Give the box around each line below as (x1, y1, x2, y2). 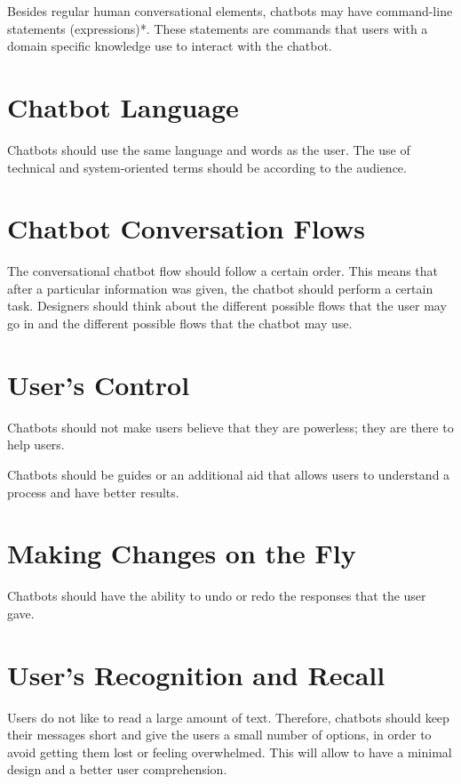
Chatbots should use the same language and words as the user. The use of (7, 140, 410, 158)
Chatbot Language (7, 88, 239, 125)
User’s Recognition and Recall (7, 656, 385, 692)
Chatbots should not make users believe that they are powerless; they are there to (7, 417, 454, 436)
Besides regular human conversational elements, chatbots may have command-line (7, 2, 453, 20)
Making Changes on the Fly (7, 535, 356, 571)
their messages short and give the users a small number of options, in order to (7, 725, 432, 744)
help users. (7, 435, 65, 454)
